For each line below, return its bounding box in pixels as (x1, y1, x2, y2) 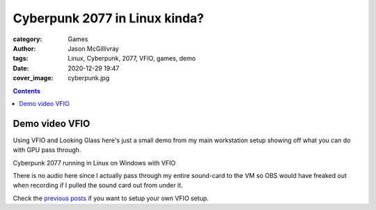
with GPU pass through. (13, 146, 81, 154)
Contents (13, 87, 41, 95)
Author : (13, 44, 36, 52)
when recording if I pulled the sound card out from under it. (13, 181, 183, 190)
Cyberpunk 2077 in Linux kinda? (13, 10, 205, 26)
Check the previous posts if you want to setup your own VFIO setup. (13, 194, 209, 202)
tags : (13, 54, 29, 63)
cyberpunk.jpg (68, 74, 110, 82)
